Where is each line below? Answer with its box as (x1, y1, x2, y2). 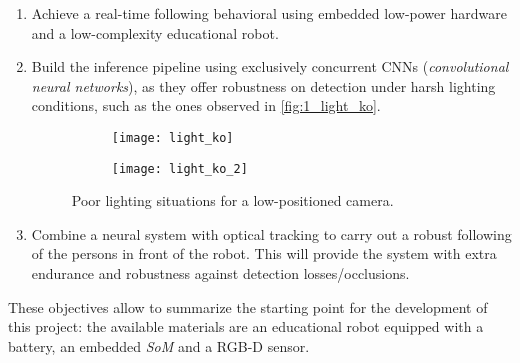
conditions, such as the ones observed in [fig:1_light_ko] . (31, 95, 381, 116)
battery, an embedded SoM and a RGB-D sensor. (8, 335, 310, 356)
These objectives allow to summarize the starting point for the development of (8, 296, 488, 317)
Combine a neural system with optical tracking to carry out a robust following (31, 223, 512, 244)
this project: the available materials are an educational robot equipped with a (8, 316, 484, 337)
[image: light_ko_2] (111, 161, 248, 176)
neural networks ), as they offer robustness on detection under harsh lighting (31, 75, 496, 96)
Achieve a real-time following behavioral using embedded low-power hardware (31, 3, 507, 23)
